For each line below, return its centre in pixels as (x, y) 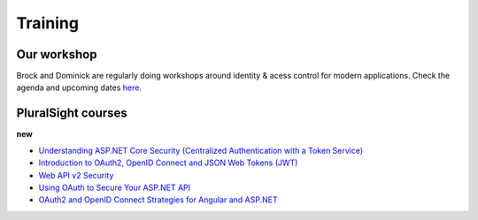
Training (48, 23)
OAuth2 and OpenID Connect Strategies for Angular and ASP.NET (158, 200)
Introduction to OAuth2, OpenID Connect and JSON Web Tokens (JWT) (168, 163)
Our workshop (57, 54)
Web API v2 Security (76, 175)
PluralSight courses (72, 114)
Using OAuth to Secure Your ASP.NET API (115, 187)
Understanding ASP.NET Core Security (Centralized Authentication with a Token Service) (201, 150)
